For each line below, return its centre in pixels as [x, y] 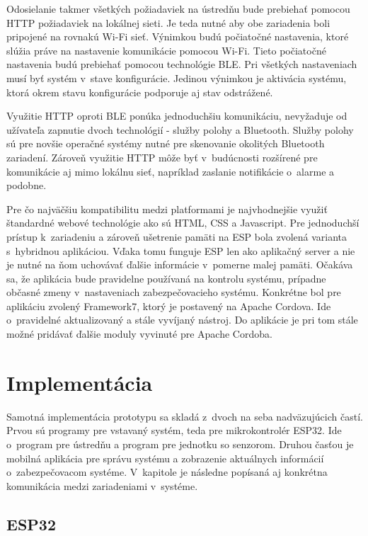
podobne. [27, 185]
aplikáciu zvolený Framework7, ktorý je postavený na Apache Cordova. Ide [169, 306]
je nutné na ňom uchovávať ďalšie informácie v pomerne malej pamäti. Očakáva [180, 264]
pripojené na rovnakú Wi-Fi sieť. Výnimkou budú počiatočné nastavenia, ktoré [178, 36]
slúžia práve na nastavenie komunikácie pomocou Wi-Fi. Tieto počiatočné [166, 50]
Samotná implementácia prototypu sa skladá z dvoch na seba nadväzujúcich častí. [185, 416]
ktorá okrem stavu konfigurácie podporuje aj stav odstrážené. [140, 92]
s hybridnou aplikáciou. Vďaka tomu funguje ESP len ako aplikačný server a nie [181, 250]
